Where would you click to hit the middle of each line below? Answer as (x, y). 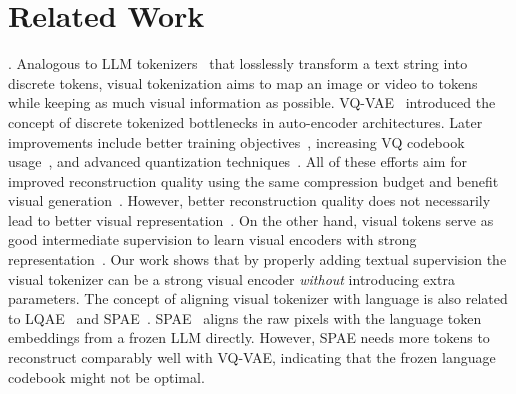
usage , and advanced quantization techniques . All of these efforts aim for (237, 161)
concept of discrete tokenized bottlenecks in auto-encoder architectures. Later (245, 121)
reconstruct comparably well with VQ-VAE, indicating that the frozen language (252, 357)
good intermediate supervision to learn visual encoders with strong (212, 239)
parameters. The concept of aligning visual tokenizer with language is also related (258, 298)
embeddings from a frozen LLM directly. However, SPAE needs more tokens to (249, 337)
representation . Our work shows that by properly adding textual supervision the (257, 259)
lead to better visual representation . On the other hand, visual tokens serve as (251, 219)
